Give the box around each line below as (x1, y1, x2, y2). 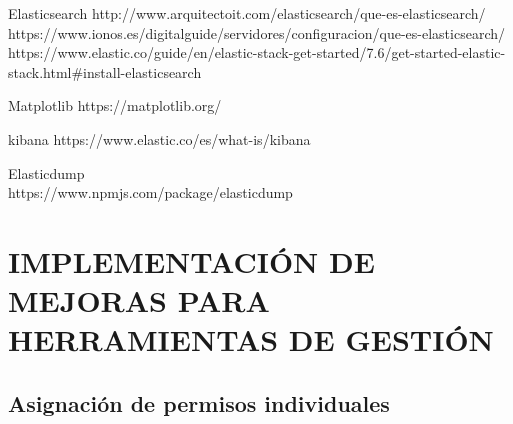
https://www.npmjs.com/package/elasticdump (8, 182, 293, 203)
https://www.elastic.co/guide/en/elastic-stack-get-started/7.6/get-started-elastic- (8, 42, 506, 63)
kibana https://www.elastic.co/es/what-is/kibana (8, 128, 311, 149)
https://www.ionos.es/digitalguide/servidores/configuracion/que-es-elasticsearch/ (8, 22, 505, 43)
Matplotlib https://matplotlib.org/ (8, 95, 222, 116)
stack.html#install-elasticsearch (8, 61, 202, 82)
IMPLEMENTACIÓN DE (8, 240, 375, 281)
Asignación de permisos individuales (8, 387, 390, 418)
